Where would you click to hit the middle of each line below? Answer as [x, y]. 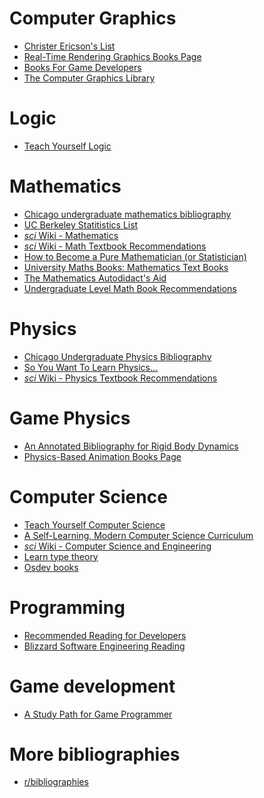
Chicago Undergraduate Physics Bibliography [117, 356]
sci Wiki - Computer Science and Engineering [117, 546]
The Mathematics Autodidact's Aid [95, 278]
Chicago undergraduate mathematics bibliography [127, 214]
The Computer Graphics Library [89, 78]
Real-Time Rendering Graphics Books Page [112, 56]
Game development [92, 686]
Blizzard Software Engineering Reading [104, 646]
